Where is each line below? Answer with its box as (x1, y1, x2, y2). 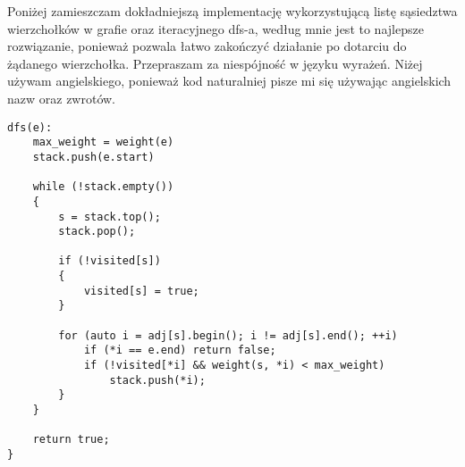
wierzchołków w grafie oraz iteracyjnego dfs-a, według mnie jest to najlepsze (7, 19, 424, 38)
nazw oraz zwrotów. (7, 88, 116, 107)
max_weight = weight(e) (32, 136, 174, 149)
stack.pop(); (58, 225, 136, 238)
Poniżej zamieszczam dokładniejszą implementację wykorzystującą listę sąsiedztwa (7, 2, 458, 20)
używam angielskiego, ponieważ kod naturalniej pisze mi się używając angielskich (7, 71, 452, 90)
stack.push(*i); (109, 373, 206, 387)
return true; (32, 433, 110, 446)
